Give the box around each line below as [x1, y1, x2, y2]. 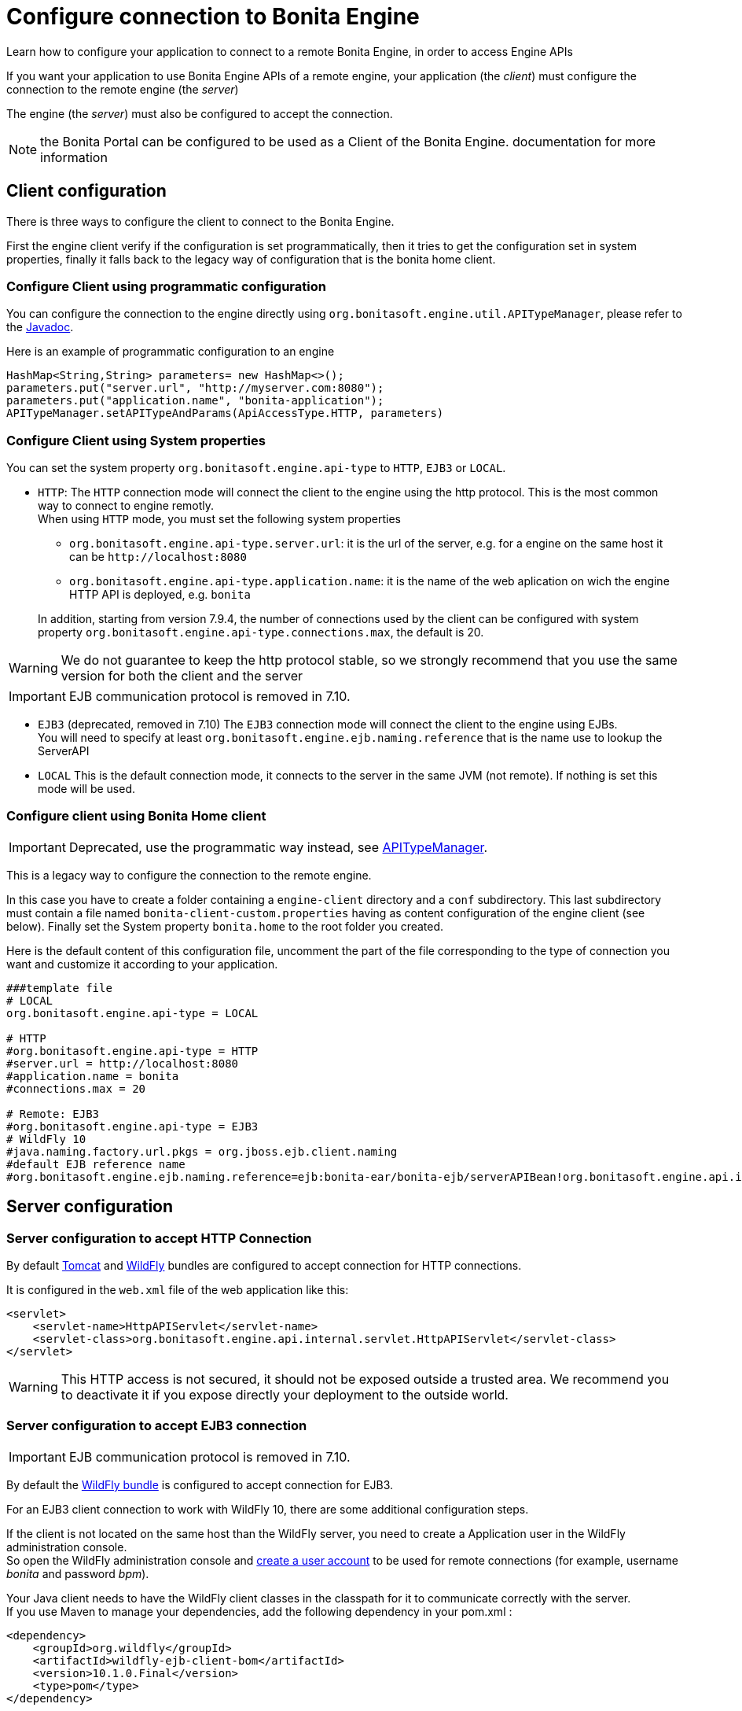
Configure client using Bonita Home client [6, 808, 266, 824]
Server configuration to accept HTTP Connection [6, 1230, 312, 1246]
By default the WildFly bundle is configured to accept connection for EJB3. [6, 1477, 394, 1492]
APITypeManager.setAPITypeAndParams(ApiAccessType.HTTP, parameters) [6, 407, 444, 420]
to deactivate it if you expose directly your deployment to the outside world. [61, 1387, 509, 1403]
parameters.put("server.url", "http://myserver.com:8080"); [6, 382, 384, 395]
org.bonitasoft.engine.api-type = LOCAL [6, 1006, 259, 1020]
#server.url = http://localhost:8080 [6, 1056, 239, 1070]
